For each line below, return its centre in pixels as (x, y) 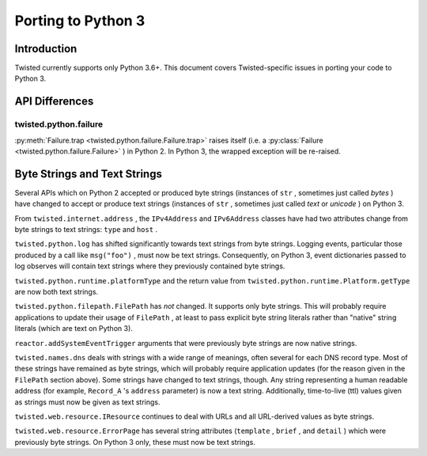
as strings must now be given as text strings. (87, 402)
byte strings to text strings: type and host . (86, 230)
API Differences (54, 102)
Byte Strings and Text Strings (88, 174)
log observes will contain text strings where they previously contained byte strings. (150, 266)
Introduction (46, 49)
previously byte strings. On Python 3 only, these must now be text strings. (135, 442)
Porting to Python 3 (80, 21)
